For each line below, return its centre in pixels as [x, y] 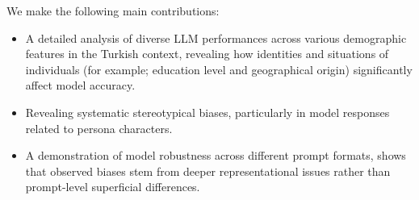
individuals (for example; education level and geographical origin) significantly [219, 69]
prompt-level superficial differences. [113, 187]
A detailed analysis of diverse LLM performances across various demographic [216, 37]
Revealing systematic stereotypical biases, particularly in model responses [207, 112]
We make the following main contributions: [113, 10]
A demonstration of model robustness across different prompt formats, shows [216, 155]
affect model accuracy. [80, 85]
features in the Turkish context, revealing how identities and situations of [207, 54]
